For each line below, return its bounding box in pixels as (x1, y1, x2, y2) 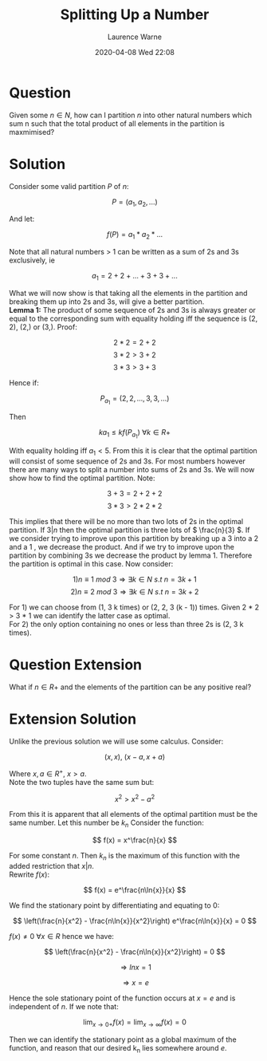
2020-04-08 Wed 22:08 (95, 47, 175, 57)
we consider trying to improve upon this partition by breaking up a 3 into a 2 (9, 534, 258, 543)
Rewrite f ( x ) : (9, 870, 50, 879)
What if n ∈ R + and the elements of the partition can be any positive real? (9, 682, 252, 692)
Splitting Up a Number (60, 6, 210, 24)
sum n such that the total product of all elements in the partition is (9, 118, 226, 128)
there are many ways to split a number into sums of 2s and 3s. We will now (9, 465, 255, 475)
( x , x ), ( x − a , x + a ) (104, 751, 166, 761)
